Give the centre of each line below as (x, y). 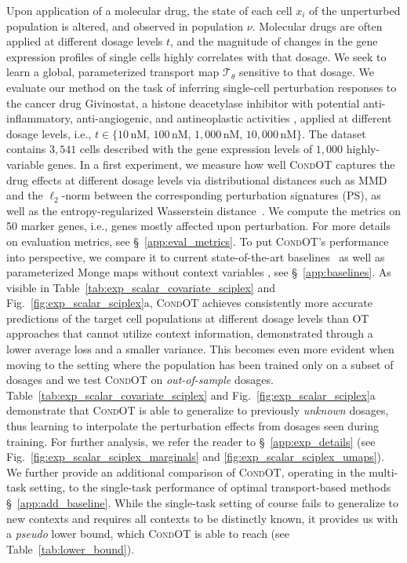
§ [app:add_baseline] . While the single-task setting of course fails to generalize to (203, 503)
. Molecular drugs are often (317, 26)
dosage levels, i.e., (49, 133)
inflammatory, (40, 118)
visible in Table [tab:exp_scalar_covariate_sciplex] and (141, 287)
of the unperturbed (355, 10)
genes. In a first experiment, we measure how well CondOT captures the (221, 164)
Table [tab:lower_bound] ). (71, 548)
